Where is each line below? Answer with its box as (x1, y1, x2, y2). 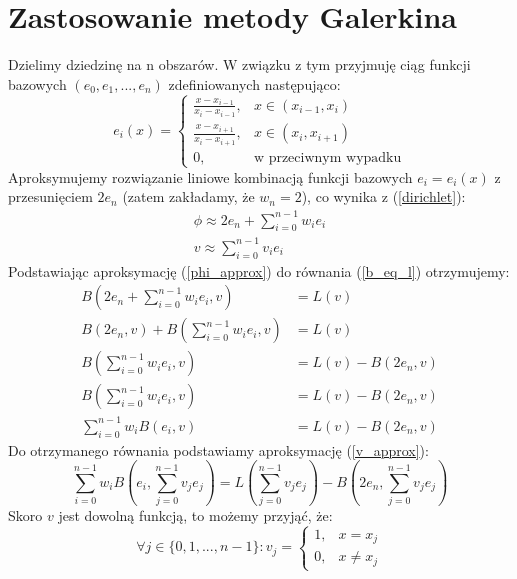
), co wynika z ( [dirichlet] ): (301, 186, 466, 207)
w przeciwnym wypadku (253, 150, 402, 165)
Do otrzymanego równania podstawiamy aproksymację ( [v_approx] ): (8, 439, 429, 460)
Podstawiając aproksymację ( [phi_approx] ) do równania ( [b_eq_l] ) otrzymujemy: (8, 260, 510, 281)
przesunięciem (8, 186, 93, 207)
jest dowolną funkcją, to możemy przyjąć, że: (58, 505, 333, 526)
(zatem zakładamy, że (122, 186, 255, 207)
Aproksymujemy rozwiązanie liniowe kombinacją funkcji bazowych (8, 166, 413, 187)
